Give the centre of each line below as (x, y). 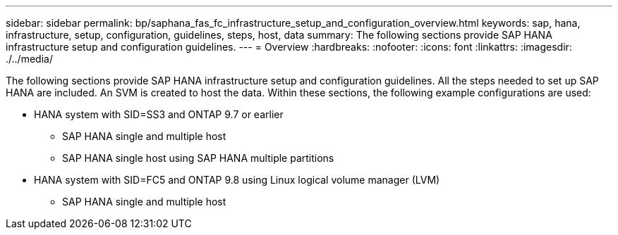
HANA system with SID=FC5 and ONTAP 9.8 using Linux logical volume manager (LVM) (237, 180)
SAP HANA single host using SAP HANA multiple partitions (198, 158)
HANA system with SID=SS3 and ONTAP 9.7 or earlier (159, 114)
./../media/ (29, 59)
